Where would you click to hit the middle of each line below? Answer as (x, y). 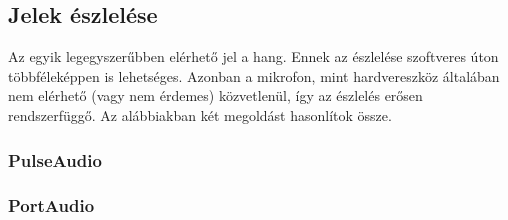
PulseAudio (55, 159)
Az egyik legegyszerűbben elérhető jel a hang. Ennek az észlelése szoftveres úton (253, 56)
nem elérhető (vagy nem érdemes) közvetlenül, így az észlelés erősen (215, 95)
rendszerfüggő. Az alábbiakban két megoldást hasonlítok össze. (200, 114)
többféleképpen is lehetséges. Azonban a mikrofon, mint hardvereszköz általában (254, 75)
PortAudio (51, 205)
